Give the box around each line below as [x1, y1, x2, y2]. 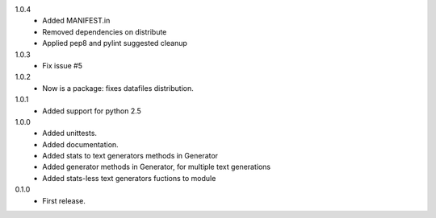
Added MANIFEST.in [42, 16, 111, 26]
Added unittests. [42, 129, 97, 138]
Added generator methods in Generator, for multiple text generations [42, 162, 270, 172]
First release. [42, 195, 86, 205]
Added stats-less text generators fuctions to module [42, 173, 216, 183]
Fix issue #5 [42, 60, 82, 70]
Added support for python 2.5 [42, 105, 141, 116]
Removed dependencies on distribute [42, 27, 167, 36]
